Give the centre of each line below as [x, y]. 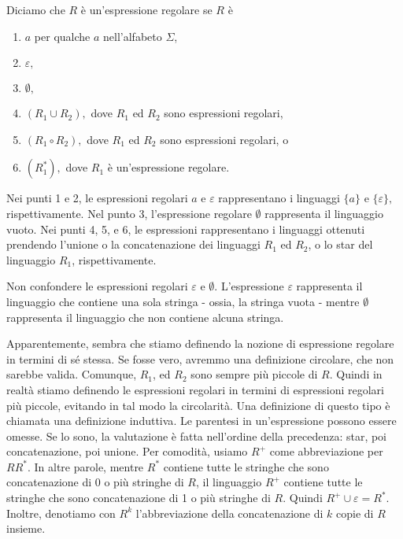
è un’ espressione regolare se [146, 9]
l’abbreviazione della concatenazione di [229, 513]
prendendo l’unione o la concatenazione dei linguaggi [133, 244]
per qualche [62, 36]
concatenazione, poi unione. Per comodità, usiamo [127, 451]
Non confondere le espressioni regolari [97, 286]
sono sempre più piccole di [254, 374]
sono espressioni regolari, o [224, 139]
